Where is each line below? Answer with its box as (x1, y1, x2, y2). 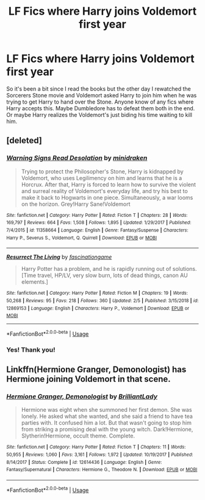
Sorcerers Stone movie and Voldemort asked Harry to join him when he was (6, 91, 197, 99)
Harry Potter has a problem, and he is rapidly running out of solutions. (21, 265, 197, 273)
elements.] (21, 278, 49, 286)
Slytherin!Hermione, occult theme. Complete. (21, 432, 135, 439)
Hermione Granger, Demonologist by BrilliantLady (6, 392, 157, 401)
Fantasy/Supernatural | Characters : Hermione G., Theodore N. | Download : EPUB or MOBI (6, 467, 198, 473)
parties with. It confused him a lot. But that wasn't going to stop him (21, 419, 192, 426)
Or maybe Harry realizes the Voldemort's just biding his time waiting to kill (6, 111, 192, 118)
